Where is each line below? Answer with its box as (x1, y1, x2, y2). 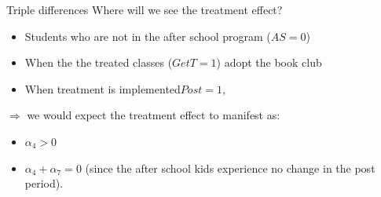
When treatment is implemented (24, 80, 181, 97)
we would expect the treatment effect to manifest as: (27, 107, 280, 123)
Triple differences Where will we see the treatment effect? (6, 2, 283, 17)
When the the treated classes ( (24, 54, 173, 71)
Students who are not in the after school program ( (24, 27, 271, 44)
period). (24, 175, 64, 192)
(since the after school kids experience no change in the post (85, 159, 376, 176)
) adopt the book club (216, 54, 322, 71)
